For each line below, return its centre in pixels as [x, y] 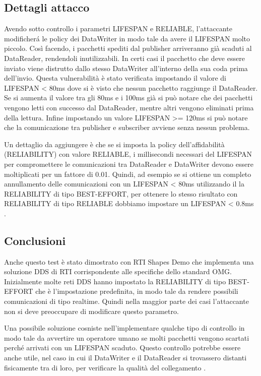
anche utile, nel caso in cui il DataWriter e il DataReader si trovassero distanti [125, 358]
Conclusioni [35, 240]
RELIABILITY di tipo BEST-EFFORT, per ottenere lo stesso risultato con [121, 193]
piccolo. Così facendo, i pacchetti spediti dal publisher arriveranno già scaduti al [128, 48]
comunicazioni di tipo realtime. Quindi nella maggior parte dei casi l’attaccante [126, 301]
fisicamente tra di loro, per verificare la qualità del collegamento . [105, 367]
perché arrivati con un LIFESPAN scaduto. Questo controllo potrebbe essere [122, 348]
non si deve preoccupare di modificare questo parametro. [91, 311]
